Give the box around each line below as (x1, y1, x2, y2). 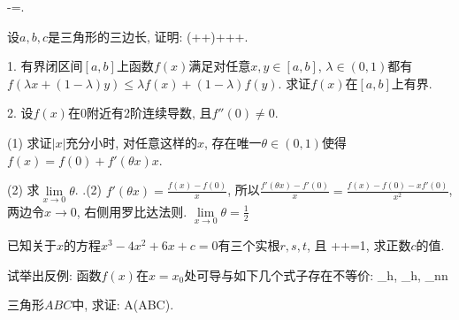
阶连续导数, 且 (129, 103, 212, 122)
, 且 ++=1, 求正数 (306, 235, 411, 254)
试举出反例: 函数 (7, 265, 102, 284)
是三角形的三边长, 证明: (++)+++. (47, 27, 249, 45)
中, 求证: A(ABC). (72, 295, 174, 314)
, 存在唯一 (203, 133, 262, 151)
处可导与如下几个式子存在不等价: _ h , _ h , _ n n (184, 265, 448, 284)
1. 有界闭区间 (7, 57, 83, 75)
